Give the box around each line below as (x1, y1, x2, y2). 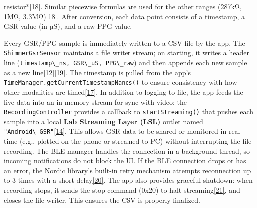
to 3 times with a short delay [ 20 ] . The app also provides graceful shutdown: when (4, 175, 253, 185)
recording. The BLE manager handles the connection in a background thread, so (4, 145, 250, 156)
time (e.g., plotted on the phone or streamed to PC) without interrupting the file (4, 136, 252, 146)
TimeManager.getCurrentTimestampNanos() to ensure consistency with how (4, 77, 237, 87)
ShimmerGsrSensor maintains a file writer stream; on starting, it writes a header (4, 47, 249, 58)
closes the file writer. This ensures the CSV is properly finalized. (4, 194, 200, 205)
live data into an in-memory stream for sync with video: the (4, 96, 187, 107)
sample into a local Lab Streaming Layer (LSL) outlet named (4, 116, 203, 126)
